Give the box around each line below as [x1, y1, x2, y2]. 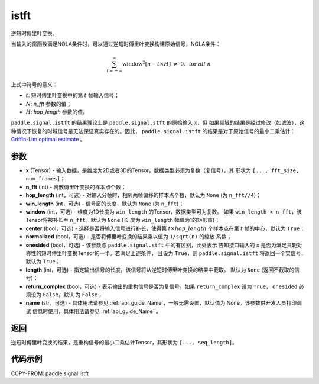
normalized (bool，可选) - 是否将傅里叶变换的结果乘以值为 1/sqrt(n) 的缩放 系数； [25, 233, 232, 240]
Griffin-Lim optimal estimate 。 [11, 136, 86, 143]
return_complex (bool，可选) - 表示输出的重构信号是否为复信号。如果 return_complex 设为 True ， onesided [25, 283, 298, 290]
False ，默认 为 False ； [42, 291, 103, 298]
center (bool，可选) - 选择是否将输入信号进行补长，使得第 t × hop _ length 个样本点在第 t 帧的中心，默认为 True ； [25, 225, 305, 232]
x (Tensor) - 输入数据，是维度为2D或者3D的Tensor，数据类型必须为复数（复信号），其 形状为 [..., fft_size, [25, 167, 300, 174]
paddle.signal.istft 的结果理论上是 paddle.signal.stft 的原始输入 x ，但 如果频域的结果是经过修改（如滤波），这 [11, 119, 305, 127]
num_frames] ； [25, 175, 66, 182]
